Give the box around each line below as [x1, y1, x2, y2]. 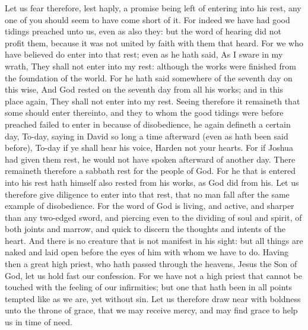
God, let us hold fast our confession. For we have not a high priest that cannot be [5, 269, 302, 281]
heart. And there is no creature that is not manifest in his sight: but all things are [5, 234, 303, 246]
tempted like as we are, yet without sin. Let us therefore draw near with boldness [5, 292, 301, 304]
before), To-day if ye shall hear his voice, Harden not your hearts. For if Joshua [5, 141, 293, 154]
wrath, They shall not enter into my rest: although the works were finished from [5, 59, 296, 72]
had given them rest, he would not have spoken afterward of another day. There [5, 153, 296, 165]
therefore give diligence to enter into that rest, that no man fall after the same [5, 188, 290, 200]
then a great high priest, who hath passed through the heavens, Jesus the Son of [5, 258, 297, 270]
